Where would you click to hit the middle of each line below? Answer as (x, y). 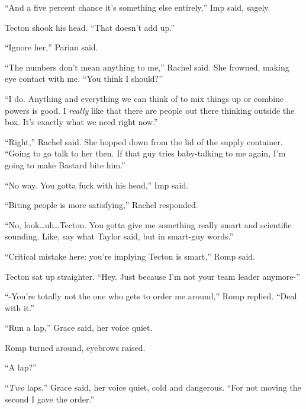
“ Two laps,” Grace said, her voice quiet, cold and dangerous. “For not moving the (153, 387)
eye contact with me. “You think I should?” (84, 79)
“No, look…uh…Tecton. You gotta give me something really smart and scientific (148, 224)
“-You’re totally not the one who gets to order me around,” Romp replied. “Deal (151, 296)
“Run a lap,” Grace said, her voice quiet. (79, 327)
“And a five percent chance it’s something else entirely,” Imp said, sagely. (138, 7)
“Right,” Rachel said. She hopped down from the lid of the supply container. (144, 141)
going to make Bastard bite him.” (65, 164)
